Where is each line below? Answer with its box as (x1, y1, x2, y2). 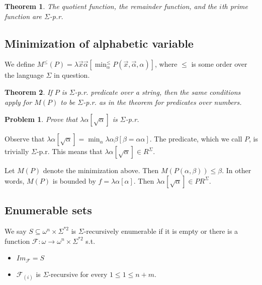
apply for (5, 96, 32, 107)
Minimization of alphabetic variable (5, 35, 194, 51)
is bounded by (52, 175, 96, 186)
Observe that (5, 133, 45, 144)
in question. (54, 70, 90, 80)
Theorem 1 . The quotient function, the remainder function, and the (5, 1, 217, 11)
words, (5, 175, 25, 186)
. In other (222, 165, 251, 176)
